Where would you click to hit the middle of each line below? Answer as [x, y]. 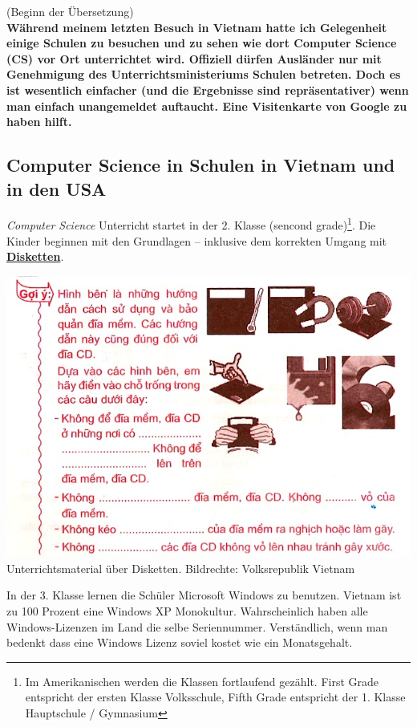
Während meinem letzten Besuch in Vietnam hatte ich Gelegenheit [197, 27]
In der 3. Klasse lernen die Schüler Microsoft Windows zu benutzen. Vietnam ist [204, 595]
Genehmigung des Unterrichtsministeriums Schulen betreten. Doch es [204, 74]
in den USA [57, 188]
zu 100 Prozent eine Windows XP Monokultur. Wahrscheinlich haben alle [187, 611]
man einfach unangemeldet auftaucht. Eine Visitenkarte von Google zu [207, 106]
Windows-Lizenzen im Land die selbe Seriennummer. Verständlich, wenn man [197, 626]
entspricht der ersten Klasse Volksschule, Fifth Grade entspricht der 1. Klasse [215, 697]
